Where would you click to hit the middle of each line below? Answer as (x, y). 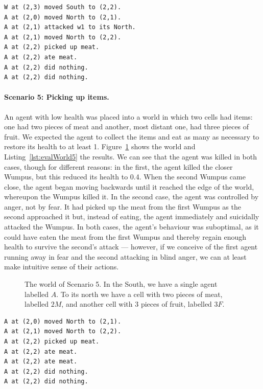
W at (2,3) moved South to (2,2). (63, 7)
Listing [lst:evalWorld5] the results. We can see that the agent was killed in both (131, 156)
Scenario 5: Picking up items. (57, 97)
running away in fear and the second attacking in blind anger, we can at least (125, 256)
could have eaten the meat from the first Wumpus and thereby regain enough (125, 236)
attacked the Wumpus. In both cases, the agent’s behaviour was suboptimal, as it (131, 227)
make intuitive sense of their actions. (62, 267)
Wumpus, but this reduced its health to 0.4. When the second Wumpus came (125, 177)
